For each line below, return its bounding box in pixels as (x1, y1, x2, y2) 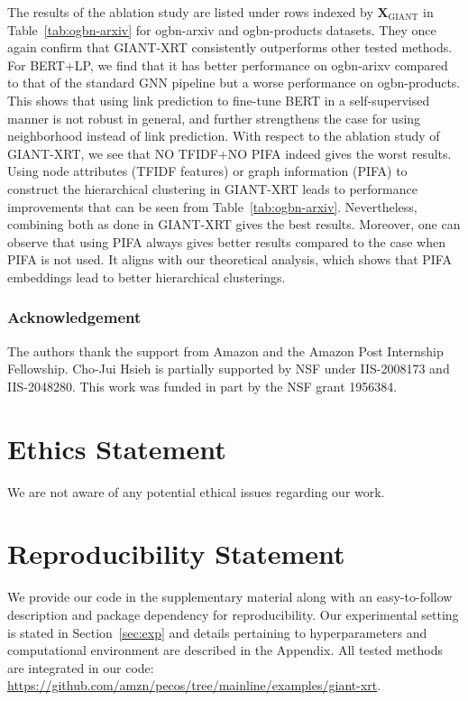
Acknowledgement (7, 306, 142, 328)
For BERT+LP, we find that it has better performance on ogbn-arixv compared (7, 55, 448, 74)
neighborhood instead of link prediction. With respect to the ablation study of (7, 126, 440, 145)
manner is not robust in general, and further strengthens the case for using (7, 108, 421, 127)
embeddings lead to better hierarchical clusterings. (7, 267, 286, 286)
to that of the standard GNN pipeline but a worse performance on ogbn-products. (7, 73, 461, 92)
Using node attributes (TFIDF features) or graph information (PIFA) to (7, 161, 408, 180)
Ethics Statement (7, 429, 226, 466)
